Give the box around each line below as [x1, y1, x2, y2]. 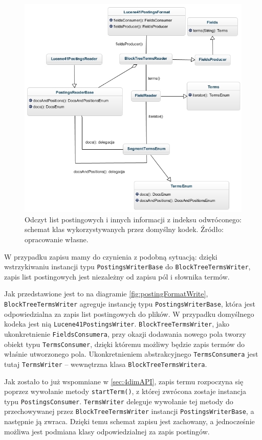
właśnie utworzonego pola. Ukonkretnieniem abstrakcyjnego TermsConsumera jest [4, 349, 258, 359]
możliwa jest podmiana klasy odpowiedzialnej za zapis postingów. [4, 426, 210, 436]
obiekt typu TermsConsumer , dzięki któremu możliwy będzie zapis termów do [4, 338, 245, 349]
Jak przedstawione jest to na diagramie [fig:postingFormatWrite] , [4, 288, 208, 299]
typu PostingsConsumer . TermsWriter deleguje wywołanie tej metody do [4, 396, 233, 406]
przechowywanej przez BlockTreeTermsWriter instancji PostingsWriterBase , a [4, 406, 254, 416]
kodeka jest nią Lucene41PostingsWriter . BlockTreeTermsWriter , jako [4, 318, 230, 329]
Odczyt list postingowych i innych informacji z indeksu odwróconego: [25, 214, 242, 224]
